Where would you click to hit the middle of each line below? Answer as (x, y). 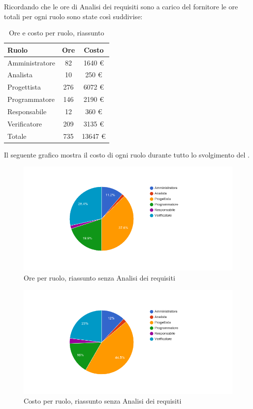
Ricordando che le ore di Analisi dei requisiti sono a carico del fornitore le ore (121, 6)
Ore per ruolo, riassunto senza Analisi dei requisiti (99, 277)
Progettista (24, 87)
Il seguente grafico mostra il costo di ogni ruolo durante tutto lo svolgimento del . (127, 154)
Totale (17, 136)
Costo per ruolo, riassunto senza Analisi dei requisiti (103, 401)
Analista (20, 75)
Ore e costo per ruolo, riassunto (57, 33)
